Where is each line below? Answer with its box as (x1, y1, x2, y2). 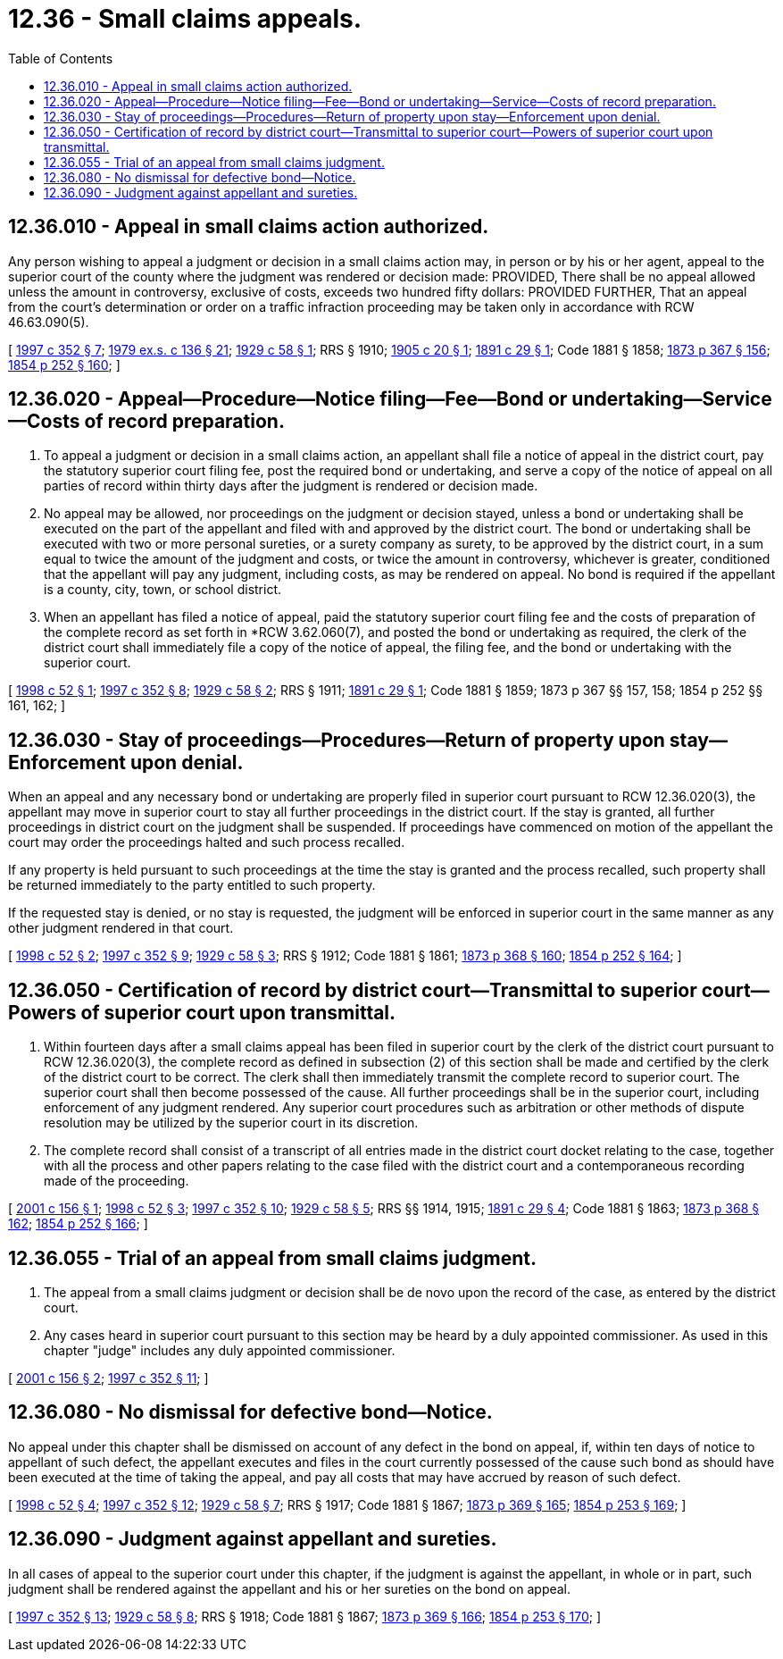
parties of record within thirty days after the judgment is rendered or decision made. (44, 478, 538, 494)
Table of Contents (8, 50, 113, 66)
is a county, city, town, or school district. (44, 582, 282, 598)
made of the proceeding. (44, 1173, 189, 1189)
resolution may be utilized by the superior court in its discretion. (44, 1115, 419, 1131)
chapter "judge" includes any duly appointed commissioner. (44, 1342, 396, 1358)
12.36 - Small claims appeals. (8, 4, 362, 34)
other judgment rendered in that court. (8, 920, 234, 936)
